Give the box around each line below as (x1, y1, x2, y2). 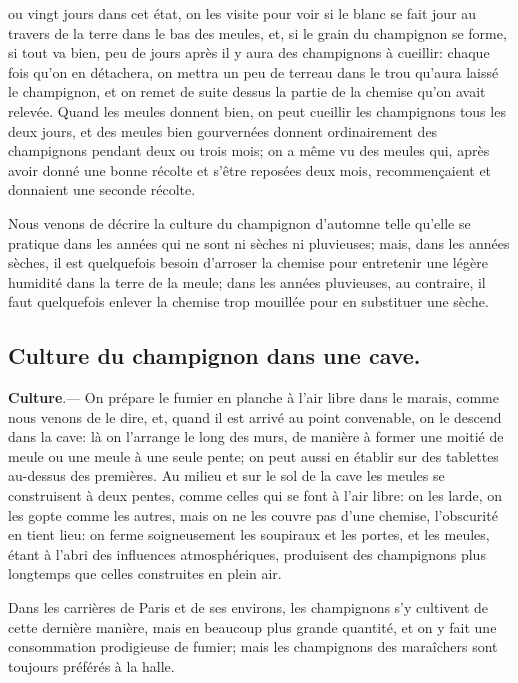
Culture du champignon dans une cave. (8, 340, 421, 371)
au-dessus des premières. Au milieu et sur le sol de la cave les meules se (8, 465, 445, 486)
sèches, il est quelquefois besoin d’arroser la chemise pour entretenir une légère (8, 252, 488, 273)
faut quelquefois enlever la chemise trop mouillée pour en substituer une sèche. (8, 291, 489, 312)
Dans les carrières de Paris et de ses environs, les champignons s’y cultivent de (8, 597, 489, 618)
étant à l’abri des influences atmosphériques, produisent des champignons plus (8, 543, 486, 564)
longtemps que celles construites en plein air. (8, 563, 282, 584)
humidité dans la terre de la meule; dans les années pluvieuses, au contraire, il (8, 271, 486, 292)
